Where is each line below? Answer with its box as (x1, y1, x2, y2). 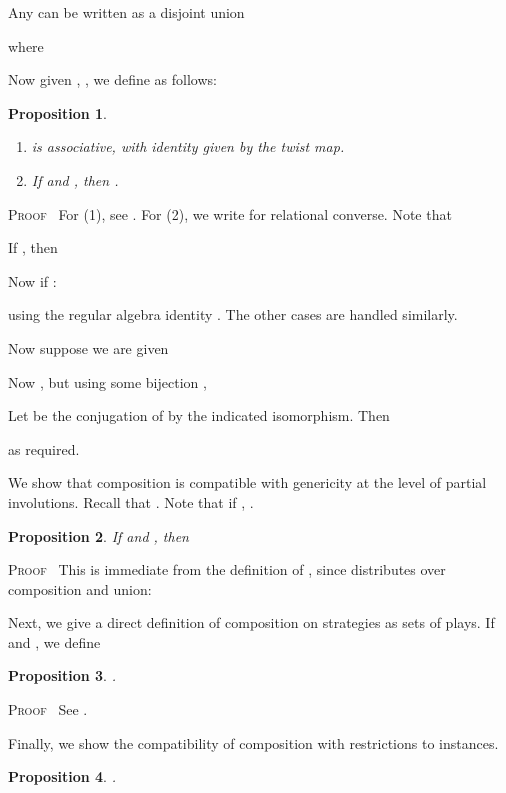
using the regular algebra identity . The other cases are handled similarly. (8, 304, 458, 325)
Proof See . (8, 699, 88, 720)
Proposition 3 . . (8, 665, 116, 686)
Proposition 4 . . (8, 766, 116, 787)
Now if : (8, 270, 57, 291)
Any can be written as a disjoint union (8, 2, 245, 22)
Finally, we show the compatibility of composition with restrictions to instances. (8, 732, 499, 753)
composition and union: (8, 578, 152, 599)
